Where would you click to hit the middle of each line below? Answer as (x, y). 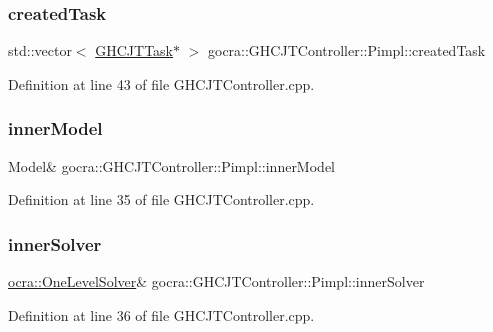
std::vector (40, 50)
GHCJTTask (134, 50)
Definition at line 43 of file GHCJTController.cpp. (161, 83)
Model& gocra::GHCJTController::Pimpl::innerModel (171, 165)
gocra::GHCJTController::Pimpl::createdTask (346, 50)
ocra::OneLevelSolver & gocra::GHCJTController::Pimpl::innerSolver (216, 281)
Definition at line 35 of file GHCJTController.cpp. (161, 199)
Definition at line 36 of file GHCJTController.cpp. (161, 314)
